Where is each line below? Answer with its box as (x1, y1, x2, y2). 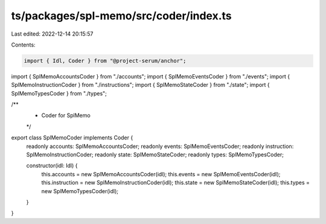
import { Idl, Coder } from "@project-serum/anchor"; (24, 57, 187, 64)
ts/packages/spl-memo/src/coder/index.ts (11, 9, 232, 22)
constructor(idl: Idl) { (26, 162, 78, 169)
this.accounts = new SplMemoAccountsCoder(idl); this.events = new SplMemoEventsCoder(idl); (41, 170, 281, 178)
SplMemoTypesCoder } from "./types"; (11, 89, 107, 97)
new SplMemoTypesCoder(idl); (41, 187, 119, 194)
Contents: (11, 41, 36, 48)
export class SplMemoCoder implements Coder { (11, 134, 133, 141)
